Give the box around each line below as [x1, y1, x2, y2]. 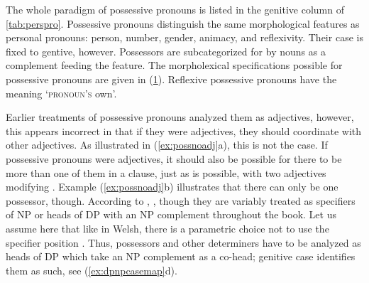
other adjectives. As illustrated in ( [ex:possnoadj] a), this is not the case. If [6, 137, 328, 152]
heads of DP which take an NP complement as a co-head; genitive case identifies [6, 249, 356, 264]
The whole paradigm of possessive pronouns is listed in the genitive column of [6, 2, 344, 16]
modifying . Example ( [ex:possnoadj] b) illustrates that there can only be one [6, 179, 338, 194]
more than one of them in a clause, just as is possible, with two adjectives [6, 165, 326, 180]
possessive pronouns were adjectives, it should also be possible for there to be [6, 151, 342, 166]
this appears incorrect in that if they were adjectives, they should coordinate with [6, 123, 362, 138]
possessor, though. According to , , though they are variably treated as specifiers [6, 193, 356, 208]
